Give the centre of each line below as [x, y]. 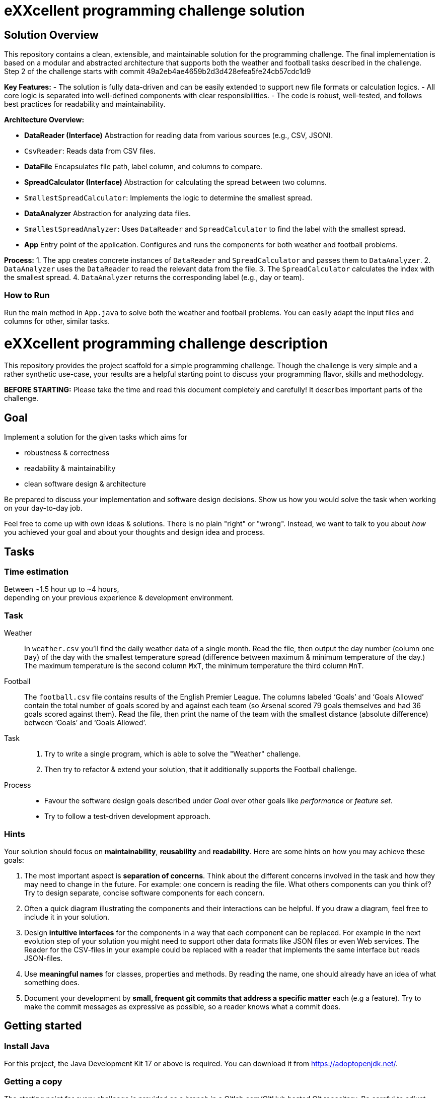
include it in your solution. [67, 917]
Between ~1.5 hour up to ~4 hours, [62, 589]
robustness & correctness [67, 453]
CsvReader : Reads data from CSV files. [90, 151]
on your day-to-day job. [43, 508]
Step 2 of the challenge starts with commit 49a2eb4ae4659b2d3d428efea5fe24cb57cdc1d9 [158, 72]
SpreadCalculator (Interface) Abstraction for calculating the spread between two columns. [175, 182]
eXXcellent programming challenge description [166, 343]
